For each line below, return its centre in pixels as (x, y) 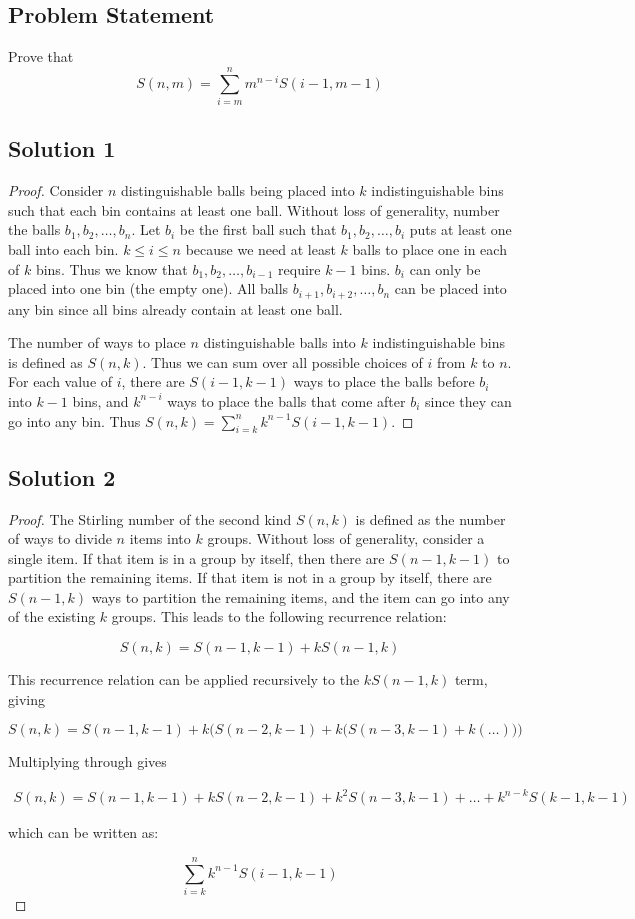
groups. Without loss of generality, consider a (346, 538)
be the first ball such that (258, 229)
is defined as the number (430, 518)
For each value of (60, 381)
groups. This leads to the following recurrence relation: (279, 616)
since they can (468, 400)
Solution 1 (62, 148)
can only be (445, 268)
